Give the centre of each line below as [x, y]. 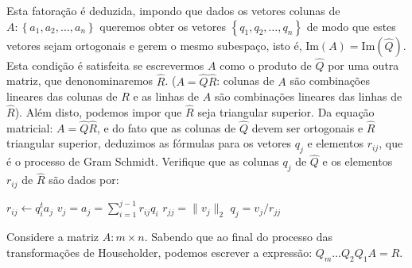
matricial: [30, 127]
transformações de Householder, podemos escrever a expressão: [159, 252]
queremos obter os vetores [163, 26]
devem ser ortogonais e [307, 127]
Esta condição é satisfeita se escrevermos [105, 65]
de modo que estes [351, 26]
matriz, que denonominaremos [80, 80]
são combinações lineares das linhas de [308, 96]
